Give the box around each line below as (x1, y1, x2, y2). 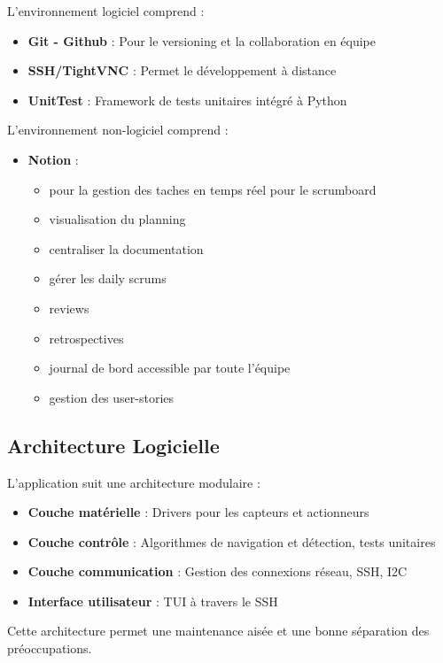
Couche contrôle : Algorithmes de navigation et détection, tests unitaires (27, 532, 436, 551)
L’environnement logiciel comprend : (7, 2, 205, 19)
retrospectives (49, 328, 124, 347)
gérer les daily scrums (49, 269, 167, 288)
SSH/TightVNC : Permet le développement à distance (27, 61, 337, 80)
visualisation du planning (49, 210, 186, 228)
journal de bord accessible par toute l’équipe (49, 358, 291, 377)
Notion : (27, 150, 79, 168)
